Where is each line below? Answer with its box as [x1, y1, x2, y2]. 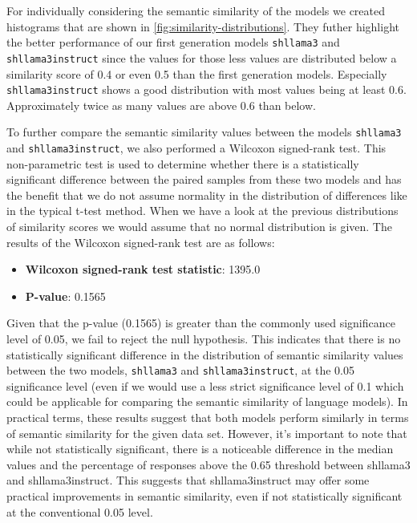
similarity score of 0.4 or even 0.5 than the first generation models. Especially [6, 65, 387, 82]
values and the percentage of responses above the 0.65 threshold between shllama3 [6, 456, 411, 472]
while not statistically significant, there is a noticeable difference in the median [6, 440, 394, 457]
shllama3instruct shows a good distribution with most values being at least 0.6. [6, 81, 407, 98]
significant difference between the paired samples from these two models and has [6, 171, 402, 188]
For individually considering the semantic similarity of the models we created [6, 2, 385, 18]
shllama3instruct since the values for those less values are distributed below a [6, 49, 397, 66]
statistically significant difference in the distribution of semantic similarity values [6, 346, 403, 363]
